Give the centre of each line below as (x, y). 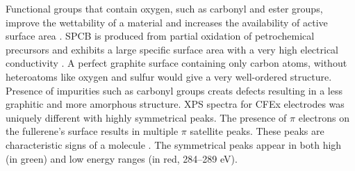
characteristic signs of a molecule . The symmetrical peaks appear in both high (174, 144)
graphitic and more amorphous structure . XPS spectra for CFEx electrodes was (175, 104)
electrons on (324, 117)
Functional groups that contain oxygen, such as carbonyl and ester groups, (164, 8)
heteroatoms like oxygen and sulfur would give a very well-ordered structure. (169, 76)
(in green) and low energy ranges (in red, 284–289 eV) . (122, 158)
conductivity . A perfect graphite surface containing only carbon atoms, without (176, 63)
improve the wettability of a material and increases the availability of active (167, 22)
